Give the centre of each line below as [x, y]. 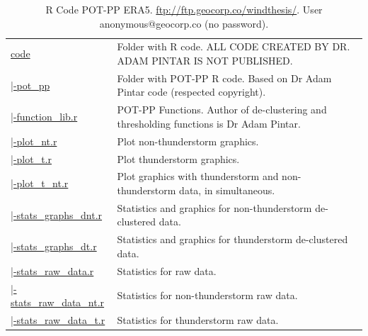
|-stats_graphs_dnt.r [57, 214]
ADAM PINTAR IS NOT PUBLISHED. [205, 61]
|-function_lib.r [44, 117]
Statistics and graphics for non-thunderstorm [214, 207]
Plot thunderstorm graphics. [178, 158]
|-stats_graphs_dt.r [54, 246]
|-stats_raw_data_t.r [58, 320]
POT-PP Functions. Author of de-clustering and [222, 110]
